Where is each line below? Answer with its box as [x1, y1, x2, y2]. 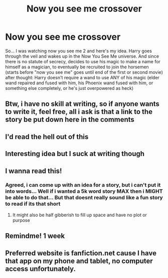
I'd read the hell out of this [5, 132, 89, 141]
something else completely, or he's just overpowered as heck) [5, 85, 134, 91]
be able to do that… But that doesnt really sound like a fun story [5, 194, 163, 201]
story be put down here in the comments [5, 115, 134, 124]
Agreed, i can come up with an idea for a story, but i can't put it [5, 182, 161, 189]
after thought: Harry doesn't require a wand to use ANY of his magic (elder [5, 74, 159, 80]
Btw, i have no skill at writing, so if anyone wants [5, 100, 159, 108]
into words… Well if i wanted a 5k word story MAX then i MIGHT [5, 188, 163, 195]
